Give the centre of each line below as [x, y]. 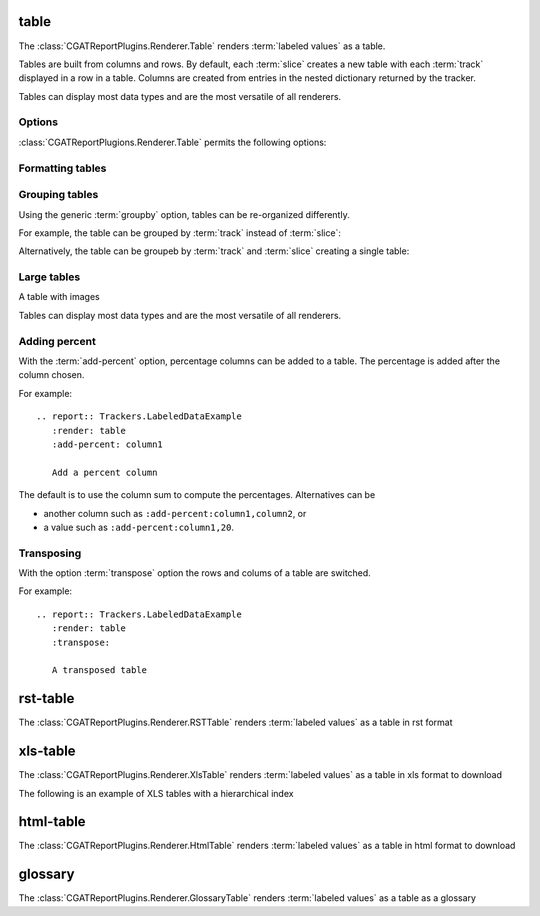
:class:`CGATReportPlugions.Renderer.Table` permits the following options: [172, 142]
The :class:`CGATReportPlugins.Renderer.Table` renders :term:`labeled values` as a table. [202, 46]
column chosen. [51, 375]
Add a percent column [104, 472]
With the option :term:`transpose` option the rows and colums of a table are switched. [195, 573]
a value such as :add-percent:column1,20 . [139, 527]
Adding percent [57, 341]
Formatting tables [62, 168]
